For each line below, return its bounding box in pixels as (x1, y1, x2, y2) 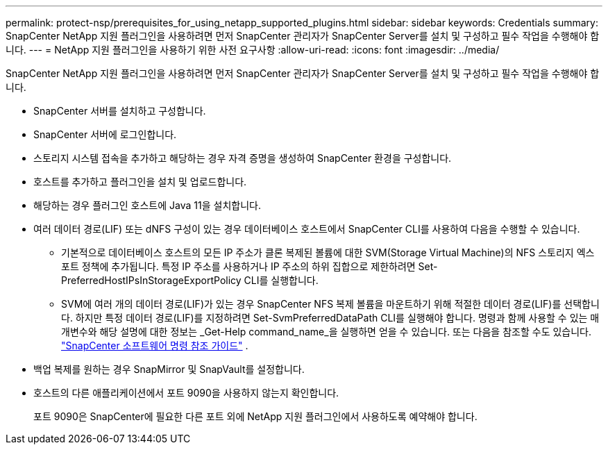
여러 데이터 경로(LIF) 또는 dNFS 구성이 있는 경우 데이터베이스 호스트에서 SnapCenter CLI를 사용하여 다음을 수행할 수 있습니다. (33, 223, 580, 235)
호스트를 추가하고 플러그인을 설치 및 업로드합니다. (33, 176, 247, 187)
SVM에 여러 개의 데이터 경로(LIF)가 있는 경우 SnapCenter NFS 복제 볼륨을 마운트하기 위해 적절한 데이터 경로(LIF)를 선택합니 (61, 298, 600, 310)
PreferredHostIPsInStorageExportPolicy (61, 274, 242, 286)
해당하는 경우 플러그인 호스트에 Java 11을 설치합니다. (33, 199, 261, 211)
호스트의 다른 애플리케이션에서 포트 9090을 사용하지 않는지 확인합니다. (33, 387, 339, 399)
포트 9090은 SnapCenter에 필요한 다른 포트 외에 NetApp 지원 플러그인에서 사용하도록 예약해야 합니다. (33, 410, 478, 422)
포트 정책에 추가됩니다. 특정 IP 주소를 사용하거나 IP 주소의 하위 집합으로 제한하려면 (61, 260, 416, 272)
